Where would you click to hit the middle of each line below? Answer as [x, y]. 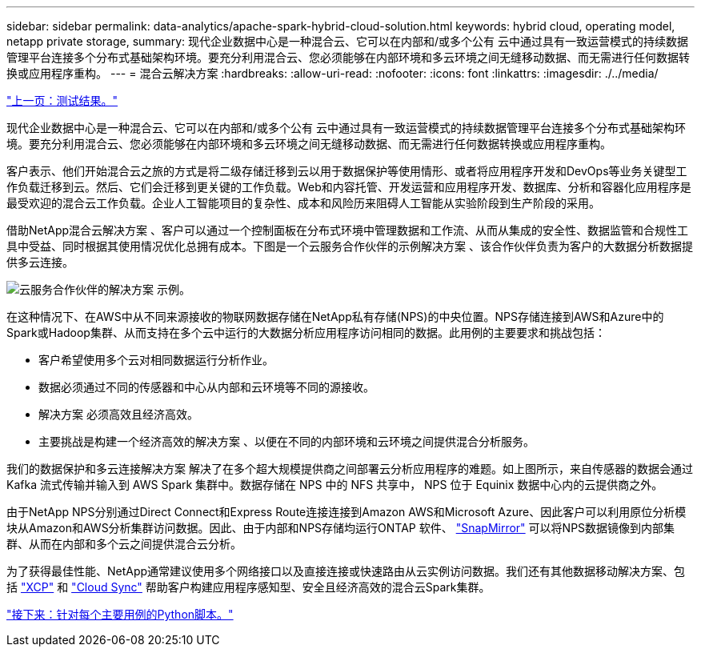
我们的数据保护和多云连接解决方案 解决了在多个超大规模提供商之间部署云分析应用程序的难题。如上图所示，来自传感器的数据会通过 [350, 469]
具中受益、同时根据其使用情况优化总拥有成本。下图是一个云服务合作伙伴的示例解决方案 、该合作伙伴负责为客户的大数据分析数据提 [350, 246]
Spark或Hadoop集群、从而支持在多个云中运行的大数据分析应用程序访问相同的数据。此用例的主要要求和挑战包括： [306, 333]
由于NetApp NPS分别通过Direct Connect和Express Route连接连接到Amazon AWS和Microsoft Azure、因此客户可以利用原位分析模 [346, 512]
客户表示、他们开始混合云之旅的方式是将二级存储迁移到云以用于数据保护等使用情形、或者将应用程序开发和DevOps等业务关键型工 [347, 171]
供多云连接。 [40, 262]
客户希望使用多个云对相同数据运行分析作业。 [156, 360]
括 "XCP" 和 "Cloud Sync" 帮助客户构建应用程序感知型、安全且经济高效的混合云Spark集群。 [248, 587]
